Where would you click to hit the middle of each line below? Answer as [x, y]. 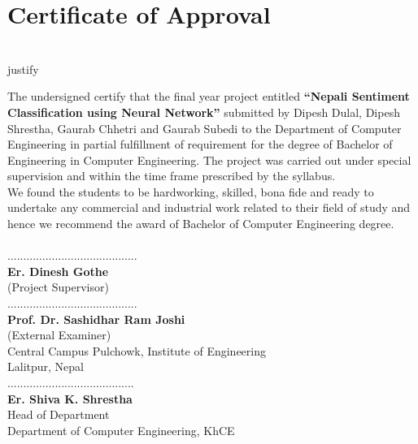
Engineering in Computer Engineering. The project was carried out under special [209, 159]
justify [23, 69]
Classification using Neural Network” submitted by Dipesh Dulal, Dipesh [204, 112]
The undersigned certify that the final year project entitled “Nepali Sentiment [209, 96]
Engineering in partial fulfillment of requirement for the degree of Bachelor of [200, 144]
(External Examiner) [59, 335]
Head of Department [59, 414]
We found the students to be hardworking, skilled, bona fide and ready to [191, 191]
